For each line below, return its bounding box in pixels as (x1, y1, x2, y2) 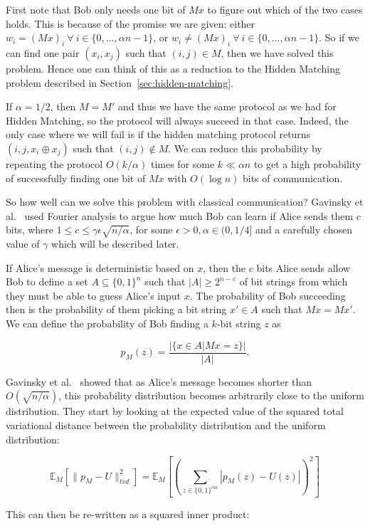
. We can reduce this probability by (168, 140, 322, 155)
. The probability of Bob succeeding (189, 288, 346, 303)
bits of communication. (242, 170, 343, 185)
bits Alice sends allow (256, 260, 351, 275)
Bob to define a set (6, 274, 88, 289)
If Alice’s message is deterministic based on (6, 260, 194, 275)
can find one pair (6, 45, 80, 60)
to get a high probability (253, 156, 361, 171)
